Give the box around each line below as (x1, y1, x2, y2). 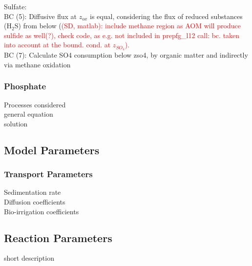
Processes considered (4, 99, 66, 109)
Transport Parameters (4, 168, 93, 180)
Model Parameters (4, 142, 100, 157)
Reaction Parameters (4, 230, 112, 245)
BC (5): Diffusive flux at (4, 11, 77, 21)
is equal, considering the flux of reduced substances (90, 11, 243, 21)
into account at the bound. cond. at (4, 40, 111, 50)
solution (4, 118, 28, 128)
